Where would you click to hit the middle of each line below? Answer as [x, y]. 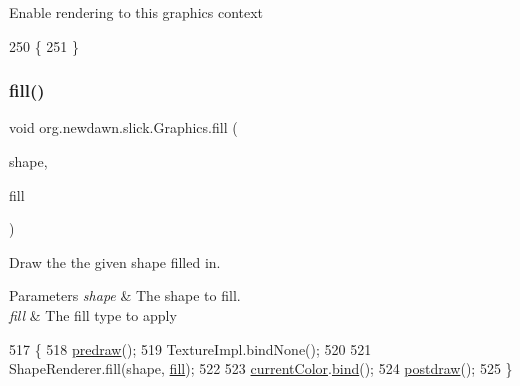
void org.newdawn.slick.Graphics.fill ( [123, 127]
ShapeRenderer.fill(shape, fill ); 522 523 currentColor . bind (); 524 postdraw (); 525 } [261, 368]
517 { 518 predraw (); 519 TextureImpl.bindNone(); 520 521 [190, 348]
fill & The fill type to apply [93, 314]
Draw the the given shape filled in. [115, 261]
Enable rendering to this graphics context [136, 12]
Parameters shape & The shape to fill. [125, 295]
